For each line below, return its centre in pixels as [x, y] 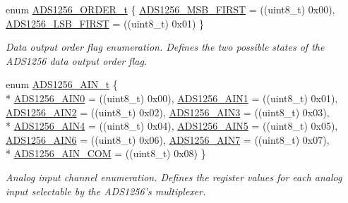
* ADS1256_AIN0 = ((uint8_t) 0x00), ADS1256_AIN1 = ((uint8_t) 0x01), [172, 98]
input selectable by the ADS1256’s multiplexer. [106, 191]
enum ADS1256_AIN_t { [62, 84]
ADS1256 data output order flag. [77, 60]
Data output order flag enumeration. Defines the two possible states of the [165, 47]
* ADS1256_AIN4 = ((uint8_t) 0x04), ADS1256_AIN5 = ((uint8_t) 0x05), [172, 126]
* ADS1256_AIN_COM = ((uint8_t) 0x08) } [106, 153]
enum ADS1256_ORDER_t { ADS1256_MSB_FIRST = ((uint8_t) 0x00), [170, 9]
